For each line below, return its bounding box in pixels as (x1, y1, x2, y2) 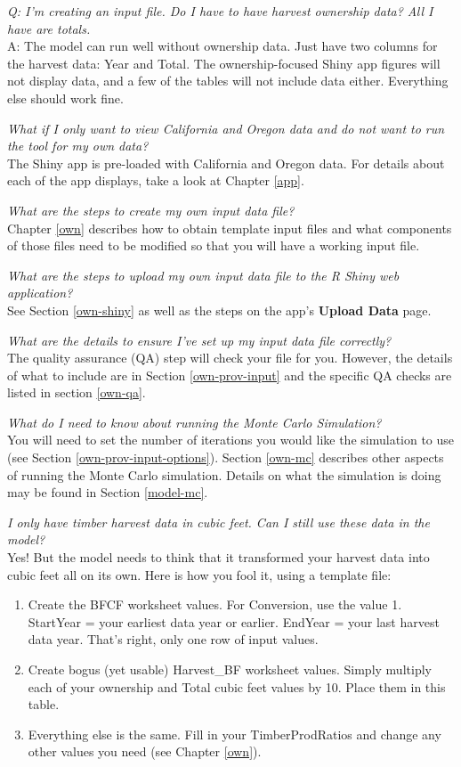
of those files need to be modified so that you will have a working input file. (7, 236, 420, 255)
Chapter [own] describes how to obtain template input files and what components (7, 218, 452, 237)
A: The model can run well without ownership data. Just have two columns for (7, 37, 438, 55)
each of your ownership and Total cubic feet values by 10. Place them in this (28, 677, 446, 696)
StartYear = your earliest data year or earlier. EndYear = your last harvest (28, 612, 440, 631)
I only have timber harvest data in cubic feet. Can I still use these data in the (7, 512, 430, 531)
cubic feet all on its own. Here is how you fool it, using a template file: (7, 565, 392, 583)
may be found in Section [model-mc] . (7, 483, 208, 502)
